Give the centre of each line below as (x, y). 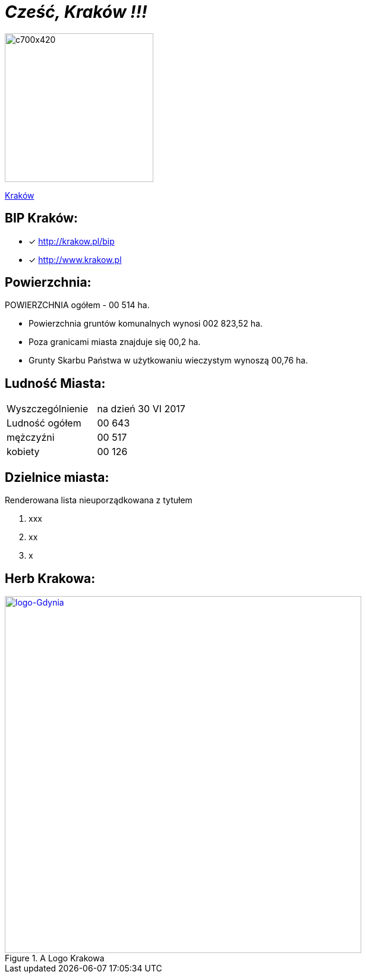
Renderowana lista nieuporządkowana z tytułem (99, 500)
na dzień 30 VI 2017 (141, 409)
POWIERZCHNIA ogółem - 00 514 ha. (77, 305)
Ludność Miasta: (55, 383)
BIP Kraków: (42, 218)
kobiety (23, 452)
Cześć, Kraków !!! (76, 12)
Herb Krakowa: (50, 578)
